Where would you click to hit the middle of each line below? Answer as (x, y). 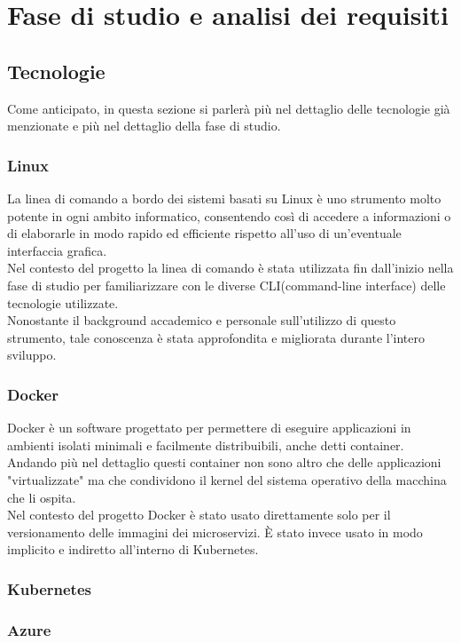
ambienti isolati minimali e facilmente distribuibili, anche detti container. (206, 445)
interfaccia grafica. (57, 250)
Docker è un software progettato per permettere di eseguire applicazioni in (209, 428)
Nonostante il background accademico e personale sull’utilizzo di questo (202, 320)
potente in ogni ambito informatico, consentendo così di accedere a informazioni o (229, 215)
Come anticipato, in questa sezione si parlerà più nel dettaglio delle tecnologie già (229, 108)
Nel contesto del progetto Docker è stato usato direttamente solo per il (199, 515)
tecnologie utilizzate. (63, 302)
